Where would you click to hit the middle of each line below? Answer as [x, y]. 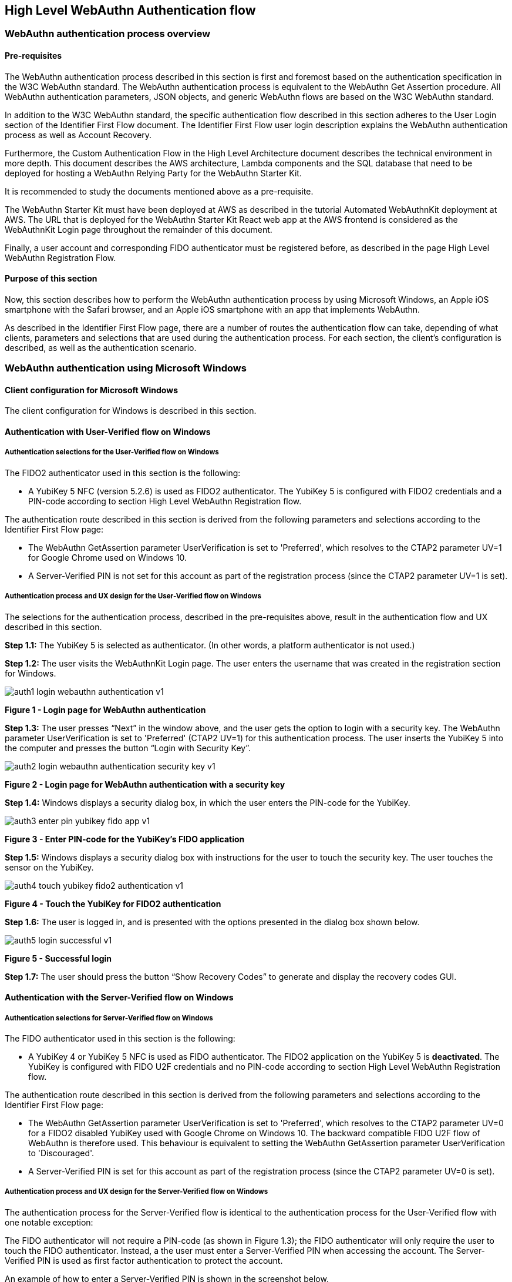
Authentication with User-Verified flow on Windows [108, 432]
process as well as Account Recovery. [78, 135]
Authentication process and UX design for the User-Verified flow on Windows [133, 596]
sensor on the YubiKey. [49, 867]
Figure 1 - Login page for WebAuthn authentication [105, 709]
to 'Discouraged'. [61, 1153]
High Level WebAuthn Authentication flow [130, 10]
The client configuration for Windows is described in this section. [131, 411]
